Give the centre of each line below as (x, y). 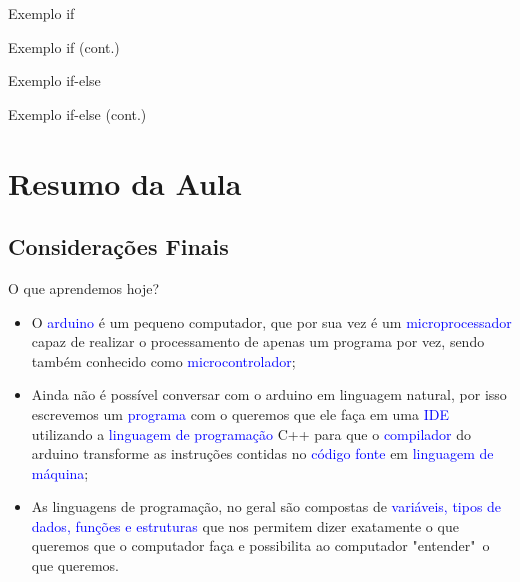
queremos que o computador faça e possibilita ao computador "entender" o (260, 545)
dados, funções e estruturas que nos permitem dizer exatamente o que (245, 525)
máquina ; (60, 472)
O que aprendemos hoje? (84, 287)
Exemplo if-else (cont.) (77, 113)
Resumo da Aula (125, 182)
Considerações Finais (118, 246)
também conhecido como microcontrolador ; (163, 360)
